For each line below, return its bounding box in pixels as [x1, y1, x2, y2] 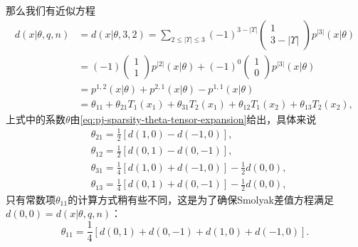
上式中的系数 [6, 111, 65, 126]
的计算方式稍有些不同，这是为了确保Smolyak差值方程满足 [68, 191, 334, 206]
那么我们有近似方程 [6, 3, 95, 17]
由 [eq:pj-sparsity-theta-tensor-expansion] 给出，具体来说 [70, 111, 317, 126]
